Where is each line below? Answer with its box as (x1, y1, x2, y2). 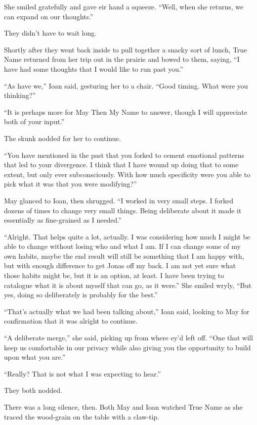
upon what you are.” (4, 352, 66, 362)
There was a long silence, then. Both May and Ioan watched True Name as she (4, 402, 243, 412)
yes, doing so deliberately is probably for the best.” (4, 289, 158, 300)
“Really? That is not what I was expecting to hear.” (4, 368, 161, 378)
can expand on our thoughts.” (4, 11, 93, 21)
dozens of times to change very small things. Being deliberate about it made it (4, 205, 242, 215)
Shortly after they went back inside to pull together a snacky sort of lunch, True (4, 44, 247, 54)
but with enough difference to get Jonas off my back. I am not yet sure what (4, 260, 236, 271)
